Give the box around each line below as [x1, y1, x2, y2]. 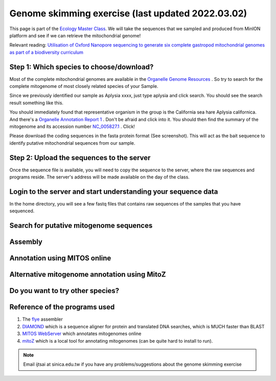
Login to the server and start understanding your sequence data [9, 187, 218, 196]
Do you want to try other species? [9, 286, 120, 295]
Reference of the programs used [9, 303, 115, 311]
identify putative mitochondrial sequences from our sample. [9, 140, 135, 146]
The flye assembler [22, 316, 63, 322]
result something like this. [9, 100, 64, 106]
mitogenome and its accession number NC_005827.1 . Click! [9, 123, 135, 129]
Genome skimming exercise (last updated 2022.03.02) [9, 8, 247, 19]
